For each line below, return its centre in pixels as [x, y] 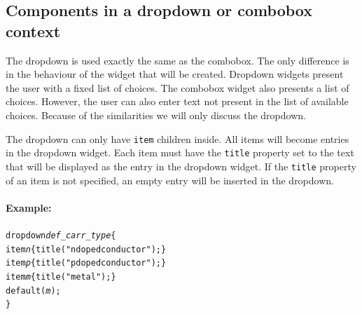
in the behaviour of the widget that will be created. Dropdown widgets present [175, 74]
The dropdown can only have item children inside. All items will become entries [177, 138]
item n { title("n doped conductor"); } [86, 249]
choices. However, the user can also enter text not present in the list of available [177, 101]
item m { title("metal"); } [61, 277]
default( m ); [33, 291]
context [33, 30]
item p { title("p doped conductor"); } [86, 263]
